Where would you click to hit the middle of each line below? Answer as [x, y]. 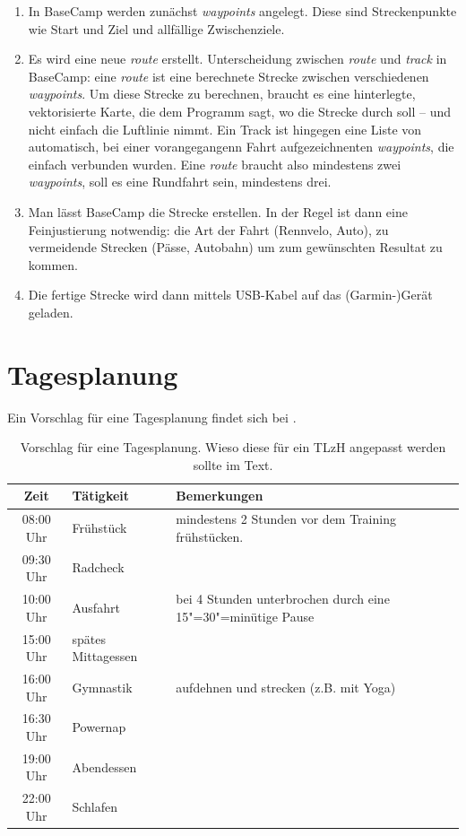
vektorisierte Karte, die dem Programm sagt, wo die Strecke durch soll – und [240, 111]
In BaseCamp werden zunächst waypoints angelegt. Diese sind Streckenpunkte [242, 11]
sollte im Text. [233, 464]
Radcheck [98, 567]
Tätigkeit [101, 496]
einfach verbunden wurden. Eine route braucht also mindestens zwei [215, 164]
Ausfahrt [96, 607]
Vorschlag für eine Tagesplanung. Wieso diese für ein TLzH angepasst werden [233, 447]
